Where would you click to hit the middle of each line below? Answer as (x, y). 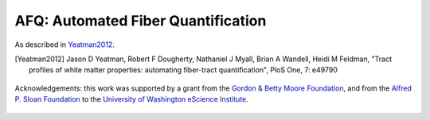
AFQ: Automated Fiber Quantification (141, 21)
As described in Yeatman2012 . (64, 45)
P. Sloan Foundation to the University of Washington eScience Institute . (131, 99)
